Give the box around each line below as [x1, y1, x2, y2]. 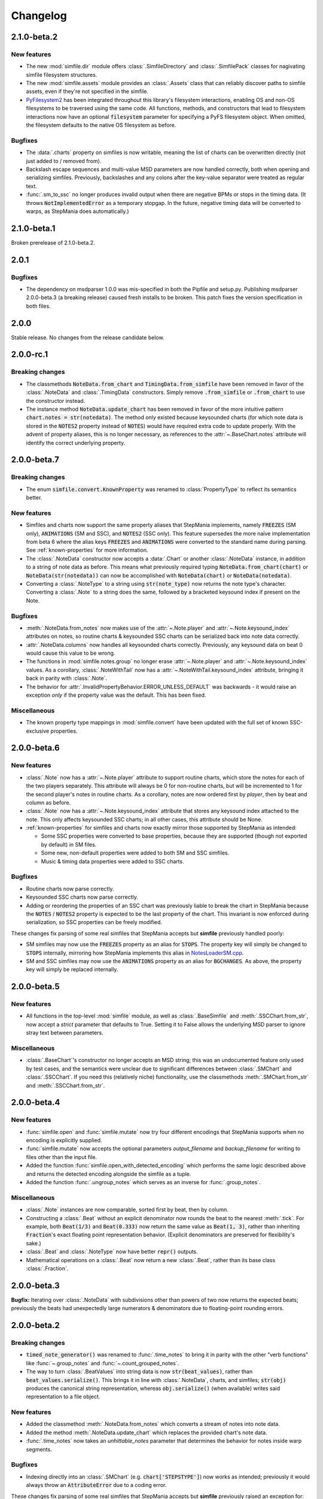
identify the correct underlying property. [26, 439, 126, 446]
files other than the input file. [26, 1153, 97, 1160]
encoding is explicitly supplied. [26, 1137, 102, 1144]
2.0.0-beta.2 [11, 1320, 60, 1331]
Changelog [11, 9, 67, 22]
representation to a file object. [26, 1393, 100, 1400]
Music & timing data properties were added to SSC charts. [41, 857, 185, 865]
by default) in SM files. [41, 841, 97, 848]
